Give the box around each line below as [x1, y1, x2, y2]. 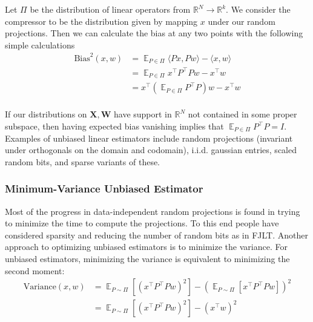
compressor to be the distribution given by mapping [5, 15, 198, 27]
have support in [113, 108, 172, 120]
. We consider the [226, 3, 291, 15]
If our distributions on [5, 108, 87, 120]
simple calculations [5, 38, 75, 51]
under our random [208, 15, 275, 27]
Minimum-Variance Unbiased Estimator [5, 181, 203, 196]
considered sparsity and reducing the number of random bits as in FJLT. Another [5, 228, 308, 241]
